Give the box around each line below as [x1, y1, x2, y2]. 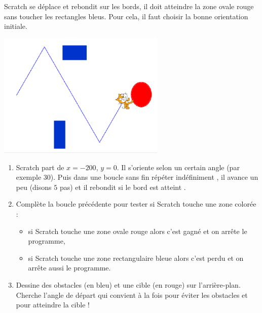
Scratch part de [16, 162, 64, 172]
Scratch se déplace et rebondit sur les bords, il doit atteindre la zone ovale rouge [4, 1, 254, 11]
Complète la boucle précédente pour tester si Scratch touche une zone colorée [16, 199, 256, 209]
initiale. [4, 21, 27, 31]
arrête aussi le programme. [28, 262, 111, 273]
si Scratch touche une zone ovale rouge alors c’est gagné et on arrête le [28, 225, 247, 236]
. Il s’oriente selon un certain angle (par [117, 162, 240, 172]
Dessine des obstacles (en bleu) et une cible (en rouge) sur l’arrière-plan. [16, 279, 241, 290]
